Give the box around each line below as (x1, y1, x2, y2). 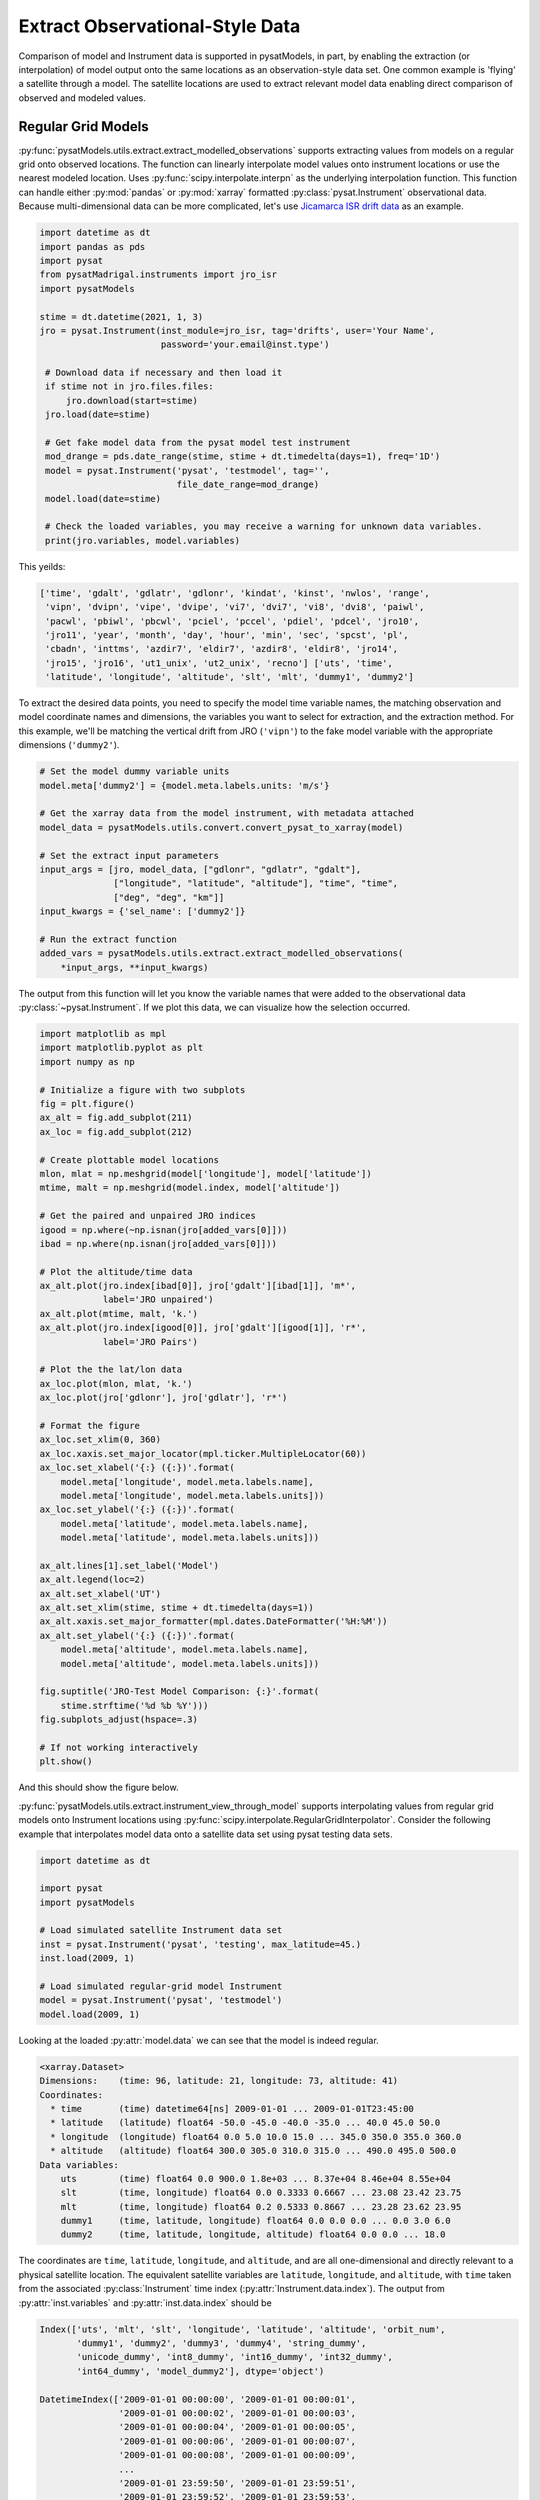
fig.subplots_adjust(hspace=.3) (39, 1714, 199, 1725)
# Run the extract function (39, 933, 177, 945)
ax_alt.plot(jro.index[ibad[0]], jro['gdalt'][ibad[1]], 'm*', (39, 1280, 357, 1292)
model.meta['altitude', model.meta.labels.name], (60, 1644, 309, 1655)
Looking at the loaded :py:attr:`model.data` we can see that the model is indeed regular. (18, 2034, 379, 2046)
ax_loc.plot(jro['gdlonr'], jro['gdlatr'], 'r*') (39, 1392, 288, 1404)
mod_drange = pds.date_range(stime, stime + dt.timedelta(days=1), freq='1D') (45, 451, 441, 462)
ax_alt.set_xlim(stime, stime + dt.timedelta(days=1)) (39, 1602, 314, 1614)
